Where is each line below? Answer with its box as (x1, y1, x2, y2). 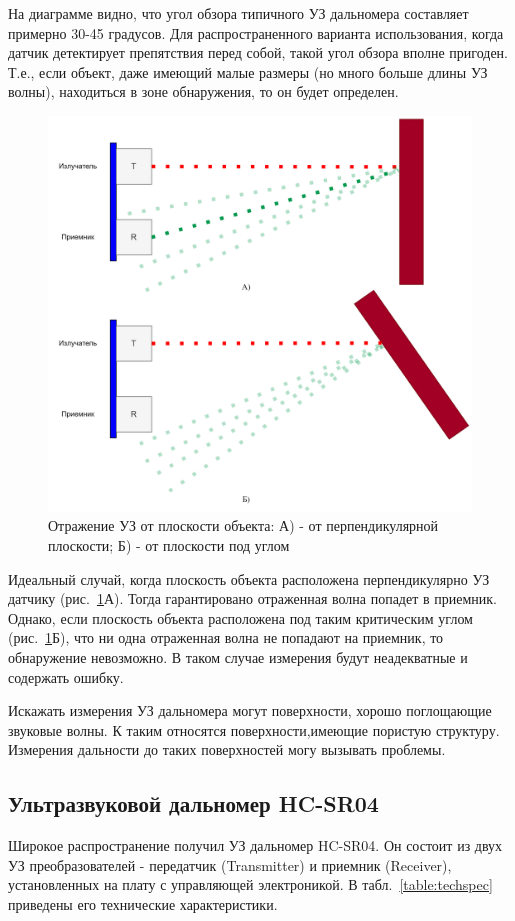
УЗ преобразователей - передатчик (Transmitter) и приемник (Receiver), (8, 854, 452, 875)
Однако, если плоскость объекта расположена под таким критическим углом (8, 607, 473, 628)
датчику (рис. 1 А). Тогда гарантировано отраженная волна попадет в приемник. (8, 588, 497, 609)
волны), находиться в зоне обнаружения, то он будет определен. (8, 81, 399, 102)
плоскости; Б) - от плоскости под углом (48, 535, 290, 555)
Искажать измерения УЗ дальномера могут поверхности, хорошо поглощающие (8, 700, 492, 721)
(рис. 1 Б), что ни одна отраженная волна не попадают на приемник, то (8, 627, 444, 648)
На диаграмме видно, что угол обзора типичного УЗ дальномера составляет (8, 3, 469, 23)
